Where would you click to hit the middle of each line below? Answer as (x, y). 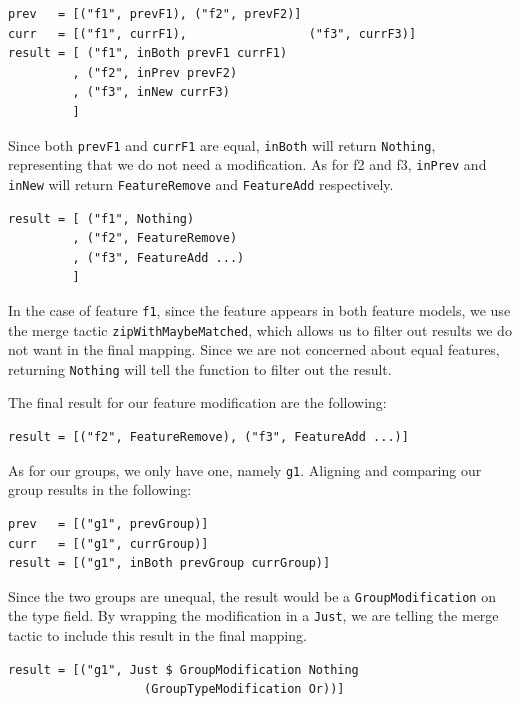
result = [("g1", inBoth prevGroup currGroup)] (169, 563)
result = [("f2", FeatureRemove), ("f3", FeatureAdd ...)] (208, 437)
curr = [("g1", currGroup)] (108, 543)
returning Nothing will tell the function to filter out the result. (200, 368)
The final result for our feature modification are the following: (197, 402)
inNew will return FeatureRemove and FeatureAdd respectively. (201, 183)
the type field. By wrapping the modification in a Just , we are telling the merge (253, 615)
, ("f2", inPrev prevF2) (155, 72)
